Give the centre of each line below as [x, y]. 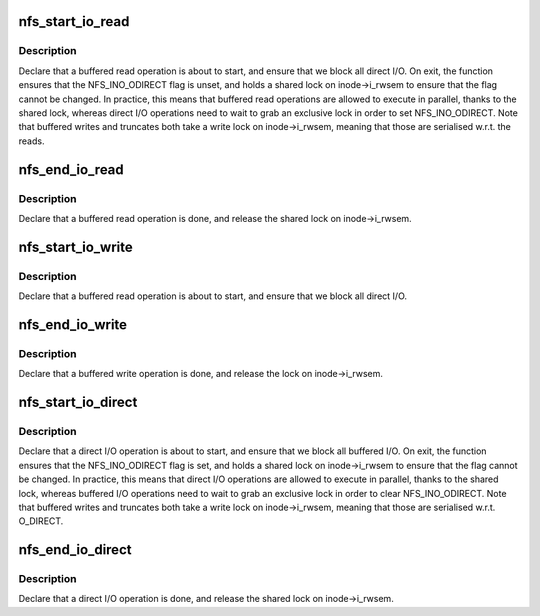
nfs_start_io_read [74, 21]
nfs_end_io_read [71, 169]
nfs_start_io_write [76, 246]
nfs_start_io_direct [78, 402]
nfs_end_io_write [73, 324]
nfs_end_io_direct [75, 550]
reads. [31, 141]
